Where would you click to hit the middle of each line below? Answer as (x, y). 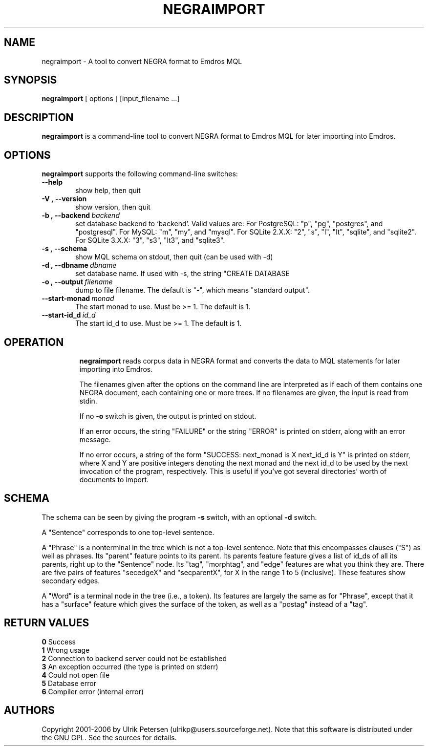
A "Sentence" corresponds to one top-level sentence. (128, 532)
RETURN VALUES (47, 623)
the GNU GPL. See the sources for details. (109, 737)
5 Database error (69, 683)
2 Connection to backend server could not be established (134, 658)
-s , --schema (64, 249)
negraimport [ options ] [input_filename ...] (111, 99)
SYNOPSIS (31, 80)
